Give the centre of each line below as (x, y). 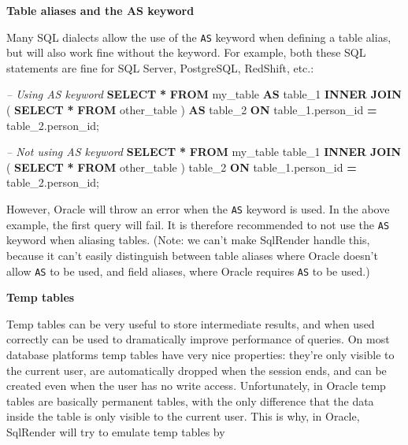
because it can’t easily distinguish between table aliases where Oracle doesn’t (192, 255)
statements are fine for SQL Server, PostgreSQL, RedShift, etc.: (160, 67)
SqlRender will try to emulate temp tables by (116, 431)
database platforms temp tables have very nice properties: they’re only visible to (200, 354)
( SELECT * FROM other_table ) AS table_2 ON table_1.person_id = (192, 110)
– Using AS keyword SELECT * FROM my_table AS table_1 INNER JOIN (204, 94)
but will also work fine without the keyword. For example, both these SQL (186, 52)
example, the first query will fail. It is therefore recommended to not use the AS (198, 224)
